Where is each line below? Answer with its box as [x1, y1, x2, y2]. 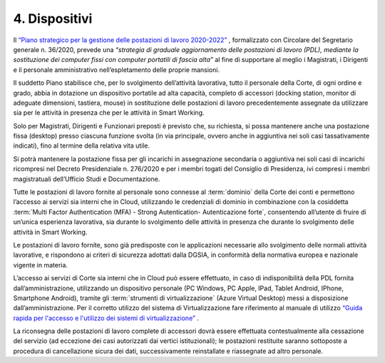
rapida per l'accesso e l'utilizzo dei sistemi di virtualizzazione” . [13, 314, 200, 322]
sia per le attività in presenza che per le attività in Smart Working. [13, 108, 205, 117]
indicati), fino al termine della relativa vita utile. [13, 141, 150, 150]
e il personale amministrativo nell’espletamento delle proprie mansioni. [13, 65, 220, 74]
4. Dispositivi [13, 11, 93, 26]
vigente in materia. [13, 260, 68, 269]
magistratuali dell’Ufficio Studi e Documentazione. [13, 175, 160, 183]
